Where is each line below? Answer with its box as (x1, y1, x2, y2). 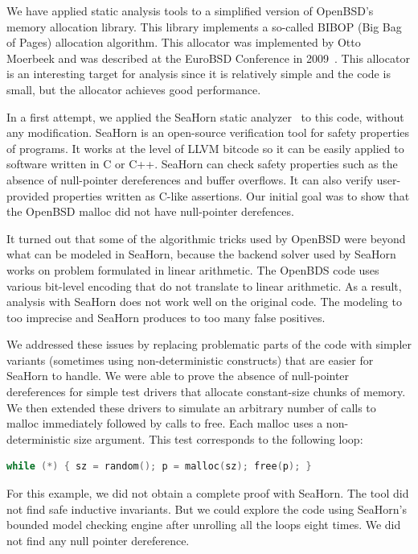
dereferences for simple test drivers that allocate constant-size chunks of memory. (6, 383, 406, 400)
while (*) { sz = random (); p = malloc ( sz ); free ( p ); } (6, 461, 312, 473)
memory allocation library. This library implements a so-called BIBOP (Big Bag (6, 18, 402, 35)
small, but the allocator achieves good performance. (6, 81, 261, 97)
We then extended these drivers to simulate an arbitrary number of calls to (6, 399, 376, 415)
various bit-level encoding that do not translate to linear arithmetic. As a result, (6, 277, 402, 294)
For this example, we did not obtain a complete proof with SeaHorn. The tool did (6, 485, 409, 502)
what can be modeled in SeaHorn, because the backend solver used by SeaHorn (6, 246, 396, 263)
